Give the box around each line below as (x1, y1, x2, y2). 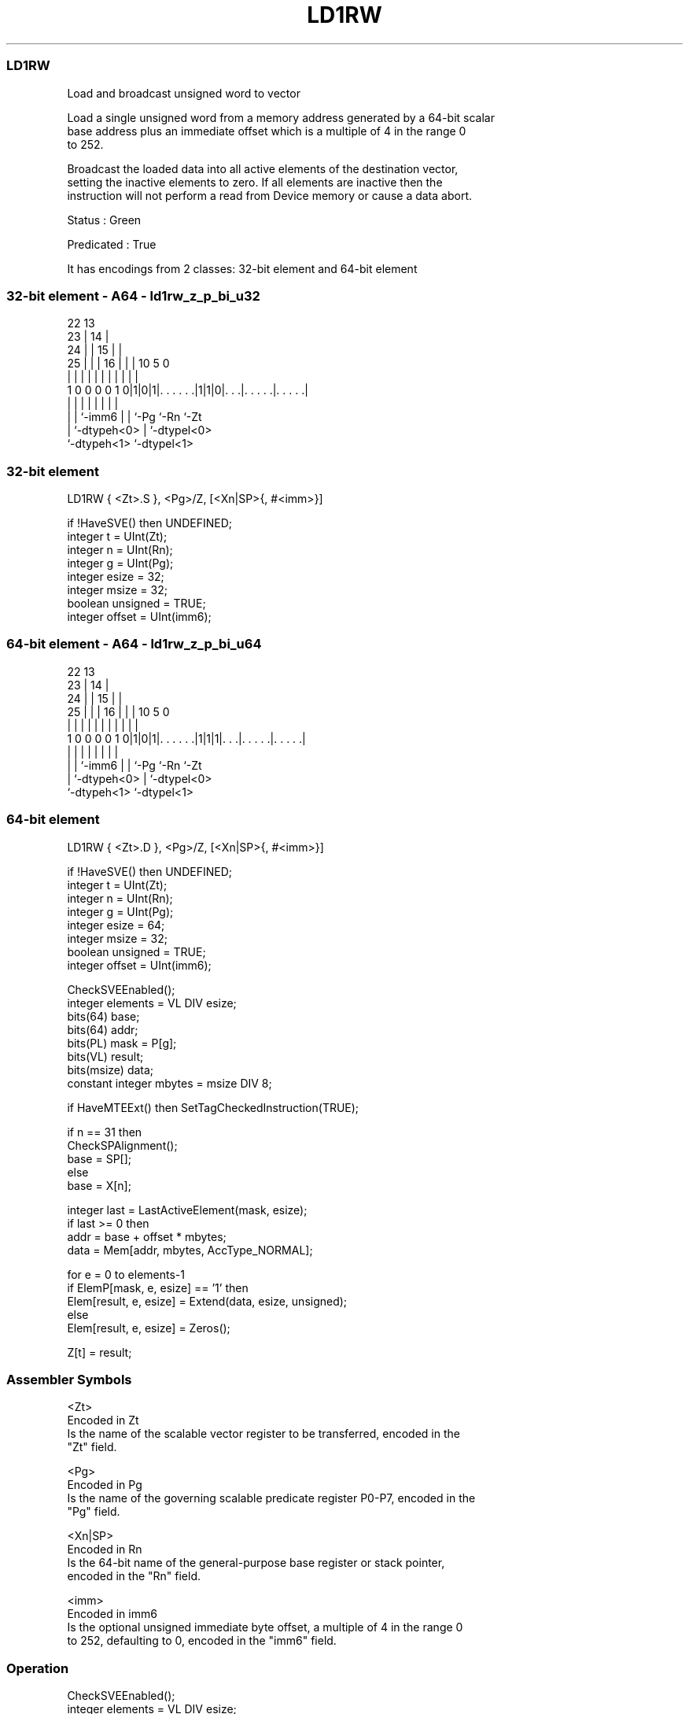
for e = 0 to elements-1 (67, 1267, 185, 1281)
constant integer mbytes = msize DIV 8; (67, 1076, 272, 1090)
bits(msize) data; (67, 1062, 154, 1077)
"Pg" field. (67, 1505, 120, 1519)
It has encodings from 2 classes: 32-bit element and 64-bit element (67, 261, 418, 275)
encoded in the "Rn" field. (67, 1569, 201, 1583)
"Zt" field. (67, 1440, 117, 1454)
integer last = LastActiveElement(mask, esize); (67, 1202, 308, 1217)
